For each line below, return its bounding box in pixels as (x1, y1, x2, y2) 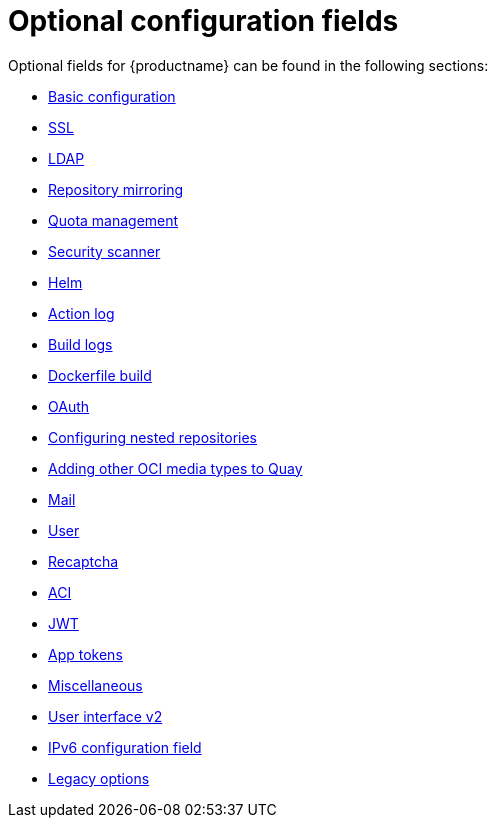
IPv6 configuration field (48, 738, 202, 756)
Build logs (48, 335, 113, 353)
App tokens (48, 645, 123, 663)
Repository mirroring (48, 180, 184, 198)
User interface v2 (48, 707, 163, 725)
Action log (48, 304, 115, 322)
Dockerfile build (48, 366, 152, 384)
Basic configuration (48, 87, 176, 105)
